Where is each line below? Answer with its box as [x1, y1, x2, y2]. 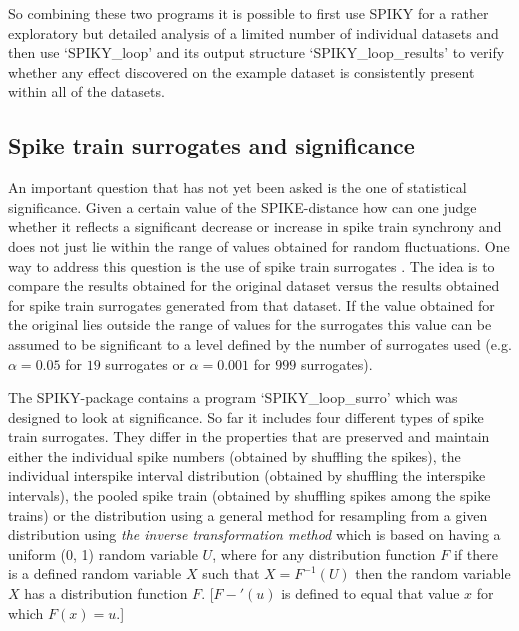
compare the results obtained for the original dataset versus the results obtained [8, 275, 500, 296]
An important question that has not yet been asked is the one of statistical [8, 177, 467, 198]
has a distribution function [24, 583, 188, 604]
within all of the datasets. [8, 81, 165, 102]
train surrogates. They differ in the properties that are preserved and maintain [8, 426, 490, 447]
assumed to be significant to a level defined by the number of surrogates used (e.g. [8, 333, 512, 354]
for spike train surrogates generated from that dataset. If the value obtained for [8, 294, 495, 315]
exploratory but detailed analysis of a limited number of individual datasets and [8, 22, 499, 43]
